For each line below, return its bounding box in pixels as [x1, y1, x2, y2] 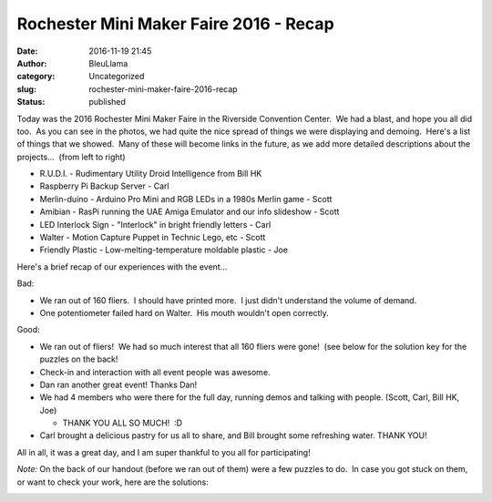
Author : [16, 57, 47, 68]
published [88, 97, 127, 108]
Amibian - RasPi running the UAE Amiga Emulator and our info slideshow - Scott [39, 206, 340, 218]
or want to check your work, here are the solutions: [16, 476, 209, 487]
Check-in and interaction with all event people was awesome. [39, 366, 271, 377]
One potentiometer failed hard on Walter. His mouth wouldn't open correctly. [39, 307, 329, 318]
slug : [16, 83, 36, 95]
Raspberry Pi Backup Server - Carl [39, 180, 169, 191]
